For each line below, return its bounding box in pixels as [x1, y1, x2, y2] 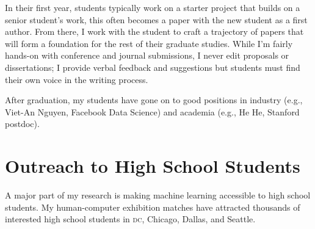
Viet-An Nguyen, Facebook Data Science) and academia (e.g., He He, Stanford [5, 105, 300, 118]
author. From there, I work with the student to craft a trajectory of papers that [5, 25, 304, 38]
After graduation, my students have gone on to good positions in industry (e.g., [5, 93, 303, 106]
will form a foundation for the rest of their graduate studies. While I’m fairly [5, 37, 293, 49]
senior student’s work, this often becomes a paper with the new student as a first [5, 13, 308, 26]
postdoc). [5, 117, 40, 130]
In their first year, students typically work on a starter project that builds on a [5, 1, 300, 13]
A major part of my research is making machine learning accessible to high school [5, 189, 311, 202]
